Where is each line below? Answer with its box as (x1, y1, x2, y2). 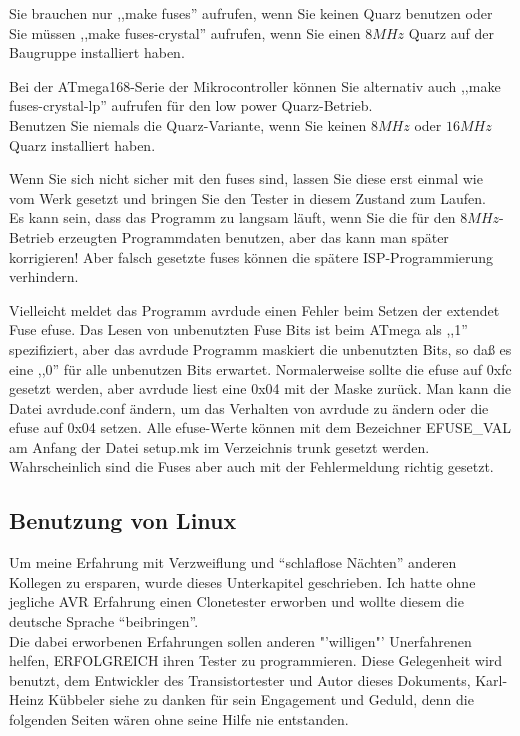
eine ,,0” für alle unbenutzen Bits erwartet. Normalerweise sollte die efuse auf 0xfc (9, 358, 512, 379)
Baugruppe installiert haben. (9, 42, 185, 63)
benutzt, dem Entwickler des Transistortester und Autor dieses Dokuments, (9, 669, 471, 690)
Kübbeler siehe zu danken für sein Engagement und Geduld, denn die (48, 689, 474, 710)
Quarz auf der (408, 22, 494, 43)
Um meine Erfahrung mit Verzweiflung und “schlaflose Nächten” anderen (9, 552, 457, 573)
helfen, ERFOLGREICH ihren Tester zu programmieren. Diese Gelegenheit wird (9, 650, 503, 671)
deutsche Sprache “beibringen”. (9, 611, 199, 632)
